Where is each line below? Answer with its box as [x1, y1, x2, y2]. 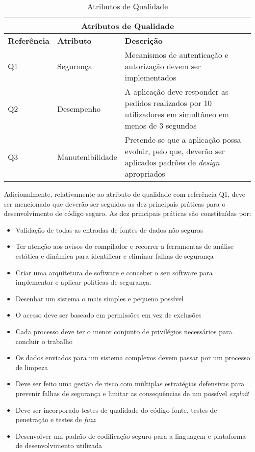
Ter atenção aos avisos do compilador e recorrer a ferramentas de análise [15, 241, 234, 251]
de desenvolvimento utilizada [15, 440, 102, 451]
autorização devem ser [125, 60, 201, 72]
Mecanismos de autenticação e [125, 49, 229, 60]
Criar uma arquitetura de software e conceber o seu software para [15, 267, 213, 277]
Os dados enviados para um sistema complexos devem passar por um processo [15, 352, 250, 363]
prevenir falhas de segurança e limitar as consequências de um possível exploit [15, 388, 249, 398]
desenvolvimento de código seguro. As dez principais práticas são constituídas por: [4, 208, 251, 218]
